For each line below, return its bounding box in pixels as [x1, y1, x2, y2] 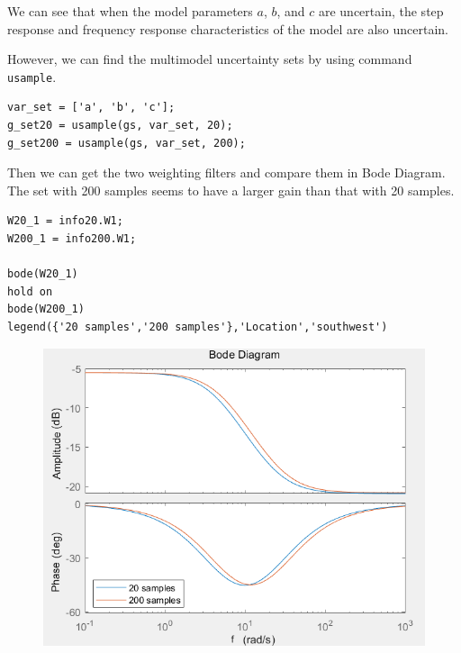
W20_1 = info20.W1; [7, 214, 123, 228]
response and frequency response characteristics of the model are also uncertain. [7, 19, 449, 38]
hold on [7, 285, 53, 298]
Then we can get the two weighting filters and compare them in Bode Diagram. [7, 163, 446, 182]
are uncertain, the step [318, 2, 444, 20]
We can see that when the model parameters [7, 2, 253, 20]
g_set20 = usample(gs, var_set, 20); [7, 119, 233, 132]
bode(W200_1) [7, 303, 85, 316]
